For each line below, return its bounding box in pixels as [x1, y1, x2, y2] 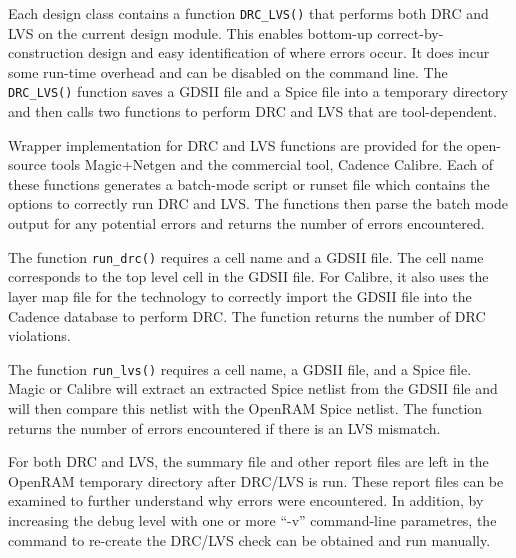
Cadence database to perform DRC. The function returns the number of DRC [8, 305, 486, 326]
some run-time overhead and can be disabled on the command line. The [8, 61, 448, 82]
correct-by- [377, 22, 444, 43]
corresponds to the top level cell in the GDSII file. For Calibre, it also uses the [8, 266, 489, 287]
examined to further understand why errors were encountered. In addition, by [8, 490, 484, 511]
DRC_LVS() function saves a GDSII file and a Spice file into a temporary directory [8, 81, 508, 102]
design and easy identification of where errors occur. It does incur [88, 42, 490, 63]
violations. [8, 325, 71, 346]
